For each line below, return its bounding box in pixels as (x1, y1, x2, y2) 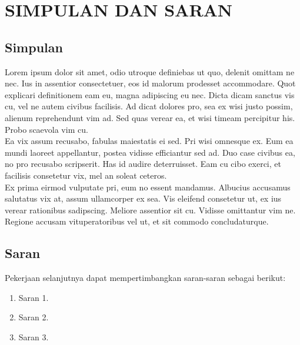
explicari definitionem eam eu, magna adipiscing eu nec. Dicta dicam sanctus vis (5, 88, 295, 101)
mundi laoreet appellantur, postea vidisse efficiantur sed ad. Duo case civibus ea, (5, 146, 295, 158)
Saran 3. (18, 330, 49, 343)
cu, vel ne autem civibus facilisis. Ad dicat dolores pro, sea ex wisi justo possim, (5, 100, 293, 112)
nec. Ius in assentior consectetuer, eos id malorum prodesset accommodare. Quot (5, 77, 296, 89)
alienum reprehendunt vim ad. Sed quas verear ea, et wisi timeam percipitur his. (5, 111, 295, 123)
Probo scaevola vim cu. (5, 123, 88, 135)
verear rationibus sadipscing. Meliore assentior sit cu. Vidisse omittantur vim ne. (5, 203, 296, 216)
